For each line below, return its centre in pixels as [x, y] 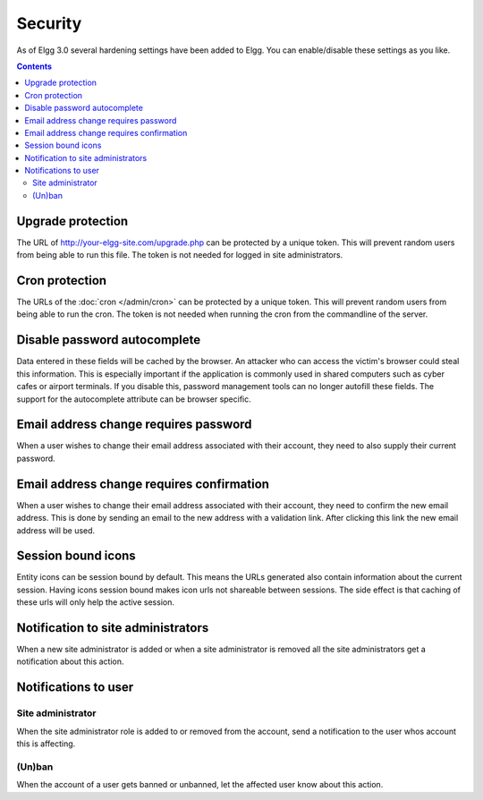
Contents [34, 66]
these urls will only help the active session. [95, 602]
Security [49, 23]
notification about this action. [70, 661]
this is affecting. [46, 744]
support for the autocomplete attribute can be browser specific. [134, 399]
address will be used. [56, 530]
